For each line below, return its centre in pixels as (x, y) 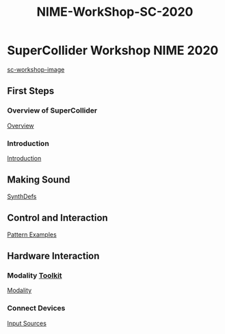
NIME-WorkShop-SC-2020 (115, 12)
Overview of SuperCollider (52, 110)
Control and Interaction (57, 218)
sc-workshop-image (36, 69)
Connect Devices (36, 308)
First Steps (31, 91)
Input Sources (27, 323)
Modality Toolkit (35, 275)
